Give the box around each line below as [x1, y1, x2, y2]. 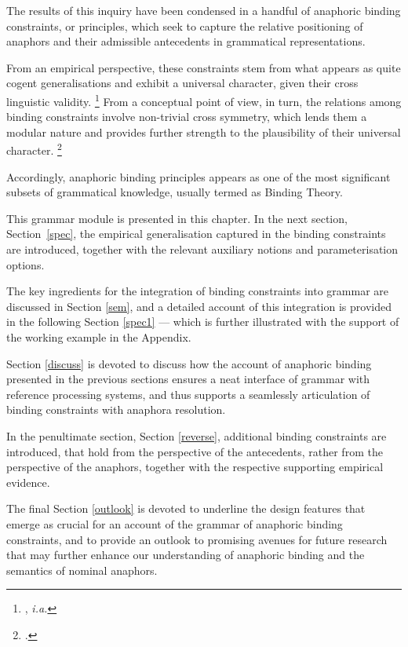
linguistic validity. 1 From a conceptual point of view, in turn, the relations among [6, 90, 402, 109]
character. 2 [6, 140, 62, 159]
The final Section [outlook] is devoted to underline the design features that [6, 500, 366, 517]
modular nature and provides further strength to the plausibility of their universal [6, 123, 401, 140]
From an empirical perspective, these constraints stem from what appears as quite [6, 59, 401, 75]
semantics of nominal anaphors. [6, 561, 158, 578]
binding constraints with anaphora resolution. [6, 401, 226, 418]
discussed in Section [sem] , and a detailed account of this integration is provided [6, 298, 392, 314]
